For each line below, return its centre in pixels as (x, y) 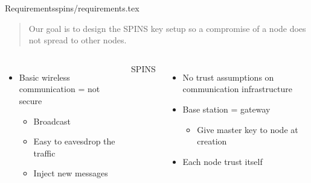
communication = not (59, 89)
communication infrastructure (237, 89)
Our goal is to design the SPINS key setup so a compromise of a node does (167, 28)
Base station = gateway (226, 109)
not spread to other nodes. (78, 40)
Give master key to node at (248, 129)
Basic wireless (44, 77)
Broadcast (52, 121)
